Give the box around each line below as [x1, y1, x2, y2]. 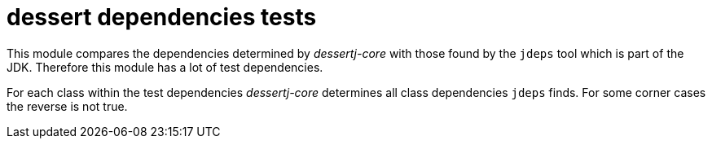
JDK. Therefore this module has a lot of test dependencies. [7, 59, 323, 74]
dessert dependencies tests [7, 3, 317, 31]
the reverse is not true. [7, 99, 128, 113]
